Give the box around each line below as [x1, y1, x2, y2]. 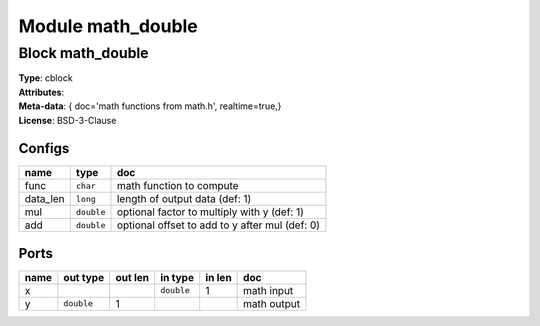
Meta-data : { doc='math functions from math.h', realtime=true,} [18, 100, 282, 112]
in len [205, 270, 232, 284]
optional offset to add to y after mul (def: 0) [116, 218, 320, 232]
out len [115, 270, 150, 284]
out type [63, 270, 105, 284]
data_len [24, 192, 65, 206]
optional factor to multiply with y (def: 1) [116, 205, 305, 219]
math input [243, 283, 294, 297]
